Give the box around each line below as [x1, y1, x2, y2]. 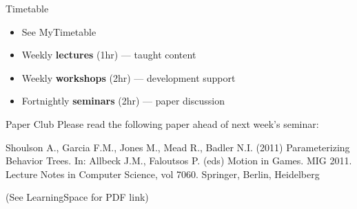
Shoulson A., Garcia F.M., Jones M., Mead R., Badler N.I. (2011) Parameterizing [6, 140, 350, 154]
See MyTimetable [21, 24, 96, 38]
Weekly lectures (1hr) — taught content [21, 47, 196, 62]
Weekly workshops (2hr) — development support [21, 70, 236, 85]
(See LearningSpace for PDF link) [6, 190, 149, 204]
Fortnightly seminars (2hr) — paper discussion [21, 93, 225, 108]
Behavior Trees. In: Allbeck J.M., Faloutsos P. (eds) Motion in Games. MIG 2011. [6, 153, 352, 168]
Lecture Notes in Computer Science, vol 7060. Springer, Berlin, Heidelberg [6, 166, 320, 181]
